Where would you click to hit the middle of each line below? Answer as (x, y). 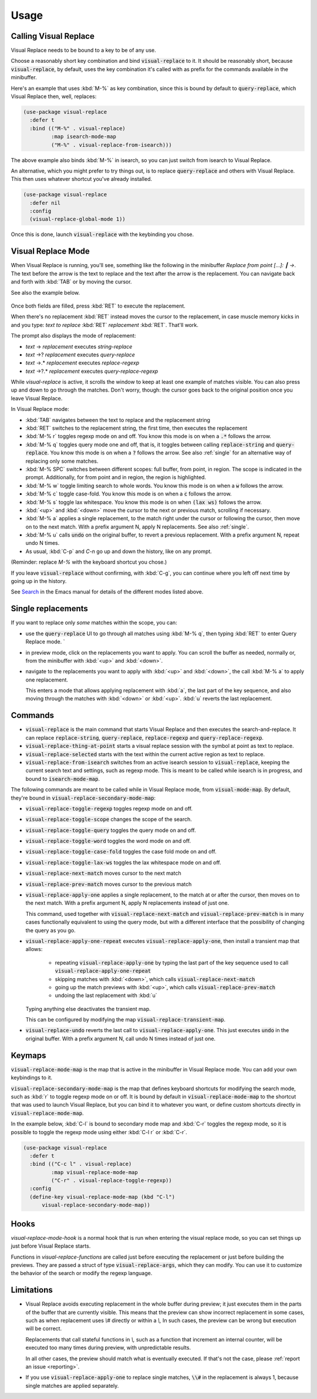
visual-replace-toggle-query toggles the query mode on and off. (111, 830)
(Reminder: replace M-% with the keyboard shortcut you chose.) (89, 562)
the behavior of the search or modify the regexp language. (82, 1273)
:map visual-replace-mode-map (94, 1172)
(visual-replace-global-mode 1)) (77, 219)
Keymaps (28, 1055)
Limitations (32, 1290)
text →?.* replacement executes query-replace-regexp (92, 371)
